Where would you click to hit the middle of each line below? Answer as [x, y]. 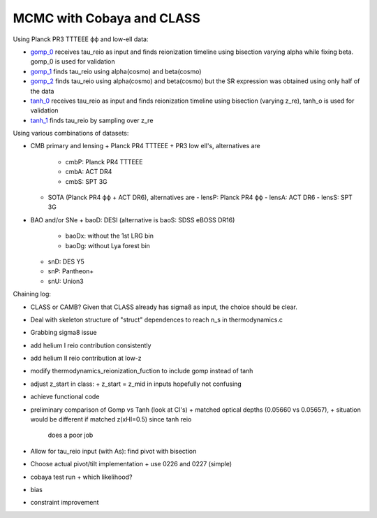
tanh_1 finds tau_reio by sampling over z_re [92, 120]
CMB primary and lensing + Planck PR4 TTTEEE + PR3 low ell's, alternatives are [146, 146]
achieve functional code [65, 397]
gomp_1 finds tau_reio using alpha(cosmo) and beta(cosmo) [116, 71]
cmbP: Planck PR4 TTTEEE [104, 161]
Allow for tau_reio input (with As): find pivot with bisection [113, 451]
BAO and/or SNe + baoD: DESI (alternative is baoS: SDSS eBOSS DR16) [133, 220]
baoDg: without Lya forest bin [108, 245]
